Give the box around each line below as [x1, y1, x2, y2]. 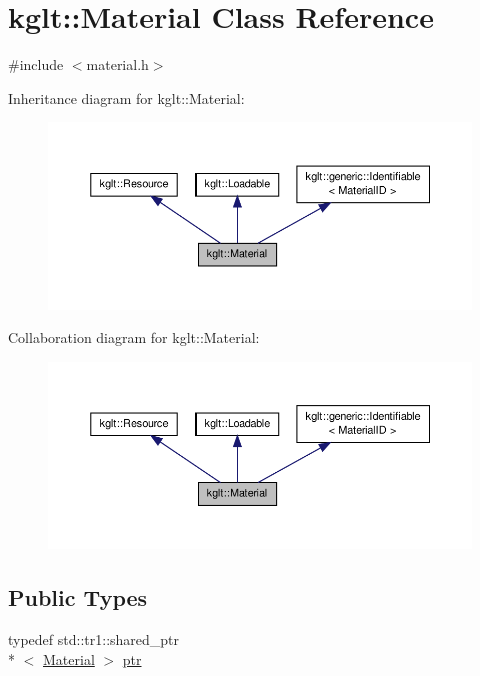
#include [8, 54, 64, 75]
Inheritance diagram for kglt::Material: [8, 87, 245, 108]
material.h [86, 54, 149, 75]
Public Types [8, 582, 148, 613]
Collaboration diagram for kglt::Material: [8, 327, 260, 348]
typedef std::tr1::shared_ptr [8, 629, 180, 650]
